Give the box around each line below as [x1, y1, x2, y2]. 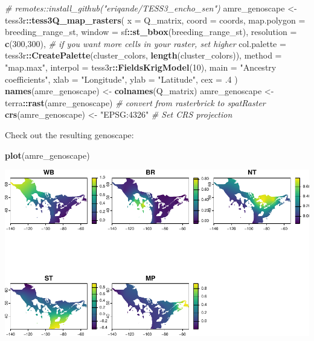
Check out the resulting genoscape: [5, 128, 134, 141]
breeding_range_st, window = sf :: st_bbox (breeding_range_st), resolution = [5, 25, 297, 38]
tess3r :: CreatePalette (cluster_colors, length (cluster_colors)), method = [5, 49, 282, 62]
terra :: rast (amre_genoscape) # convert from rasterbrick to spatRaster [5, 96, 266, 109]
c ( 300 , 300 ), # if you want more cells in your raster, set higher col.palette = [5, 37, 286, 49]
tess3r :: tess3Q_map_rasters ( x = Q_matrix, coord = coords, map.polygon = [5, 13, 306, 26]
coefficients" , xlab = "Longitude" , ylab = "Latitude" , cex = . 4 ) [5, 72, 238, 85]
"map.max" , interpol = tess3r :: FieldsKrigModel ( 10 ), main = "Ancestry [5, 60, 277, 73]
